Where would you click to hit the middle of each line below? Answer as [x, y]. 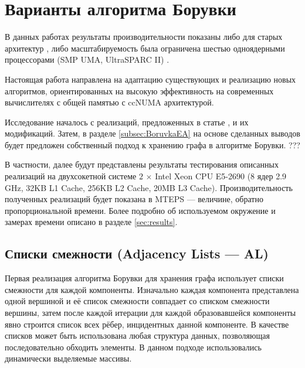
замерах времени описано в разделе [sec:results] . [91, 222]
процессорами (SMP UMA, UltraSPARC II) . [87, 59]
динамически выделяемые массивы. [68, 358]
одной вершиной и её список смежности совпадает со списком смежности [137, 301]
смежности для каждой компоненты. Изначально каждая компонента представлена [152, 289]
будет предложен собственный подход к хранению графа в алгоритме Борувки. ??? [152, 144]
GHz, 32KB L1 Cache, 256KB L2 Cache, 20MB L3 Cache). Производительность [149, 187]
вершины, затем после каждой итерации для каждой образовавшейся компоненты [150, 313]
